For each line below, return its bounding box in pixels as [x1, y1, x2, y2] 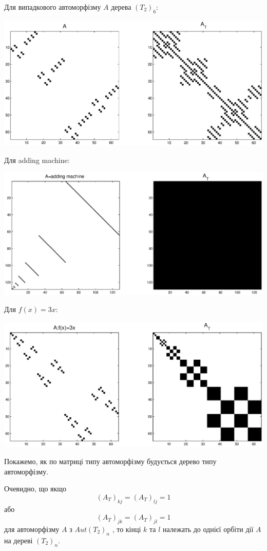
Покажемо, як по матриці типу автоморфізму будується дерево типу [4, 455, 217, 466]
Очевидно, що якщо [4, 483, 67, 494]
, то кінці [112, 523, 141, 534]
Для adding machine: [4, 154, 70, 165]
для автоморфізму [4, 523, 60, 534]
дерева [111, 2, 131, 12]
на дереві [4, 535, 33, 545]
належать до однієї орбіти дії [163, 523, 254, 534]
